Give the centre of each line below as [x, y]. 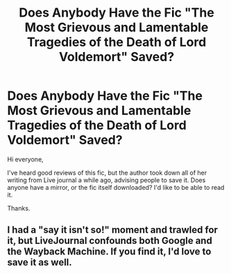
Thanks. [19, 208]
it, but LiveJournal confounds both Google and [110, 241]
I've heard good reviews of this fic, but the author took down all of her [107, 173]
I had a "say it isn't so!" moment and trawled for [113, 230]
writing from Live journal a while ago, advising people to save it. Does [106, 180]
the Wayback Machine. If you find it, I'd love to [109, 252]
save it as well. [40, 262]
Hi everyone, [25, 159]
